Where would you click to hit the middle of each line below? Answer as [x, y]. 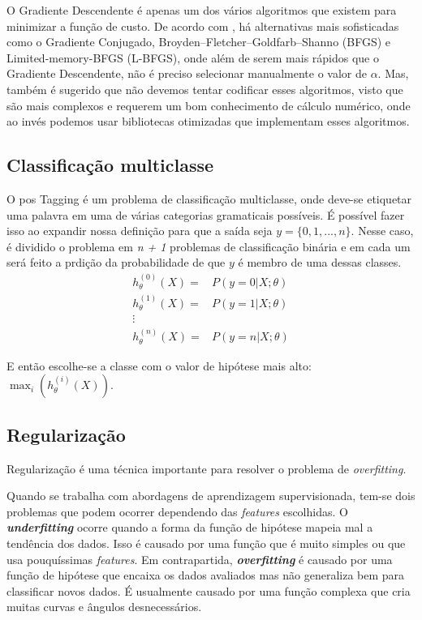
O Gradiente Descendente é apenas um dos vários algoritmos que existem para [202, 10]
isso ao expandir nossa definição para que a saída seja [140, 231]
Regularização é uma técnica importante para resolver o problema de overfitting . [207, 468]
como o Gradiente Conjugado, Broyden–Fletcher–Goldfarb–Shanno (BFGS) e [199, 42]
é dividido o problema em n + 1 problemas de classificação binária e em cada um [209, 246]
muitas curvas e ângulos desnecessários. [104, 607]
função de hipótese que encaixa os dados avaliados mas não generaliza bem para [206, 575]
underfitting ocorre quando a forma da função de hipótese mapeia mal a [190, 527]
